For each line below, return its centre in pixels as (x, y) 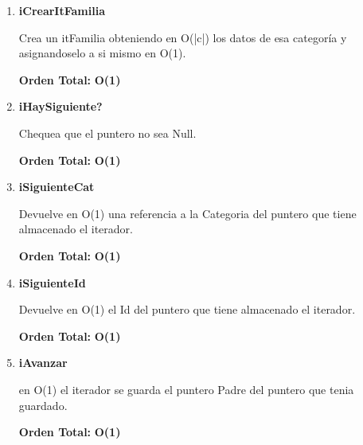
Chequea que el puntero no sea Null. (107, 133)
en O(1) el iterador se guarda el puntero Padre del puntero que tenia (186, 389)
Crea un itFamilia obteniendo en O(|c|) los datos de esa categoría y (183, 37)
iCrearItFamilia (62, 10)
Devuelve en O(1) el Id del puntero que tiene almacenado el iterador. (187, 309)
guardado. (43, 405)
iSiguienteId (52, 282)
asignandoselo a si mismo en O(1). (102, 53)
